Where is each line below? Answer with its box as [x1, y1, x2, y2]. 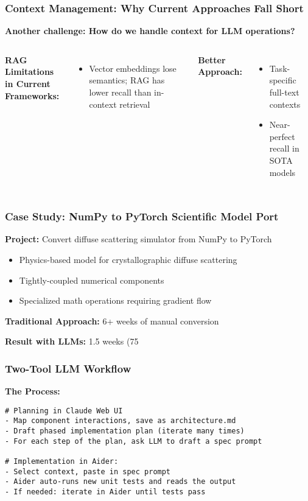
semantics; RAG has [89, 74, 165, 86]
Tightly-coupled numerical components [19, 273, 164, 286]
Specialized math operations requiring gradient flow [19, 294, 212, 307]
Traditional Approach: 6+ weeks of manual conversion [5, 314, 219, 327]
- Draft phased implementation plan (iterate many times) [5, 427, 245, 436]
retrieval [119, 97, 150, 110]
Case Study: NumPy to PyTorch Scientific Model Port [5, 209, 279, 224]
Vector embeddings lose [89, 61, 177, 74]
